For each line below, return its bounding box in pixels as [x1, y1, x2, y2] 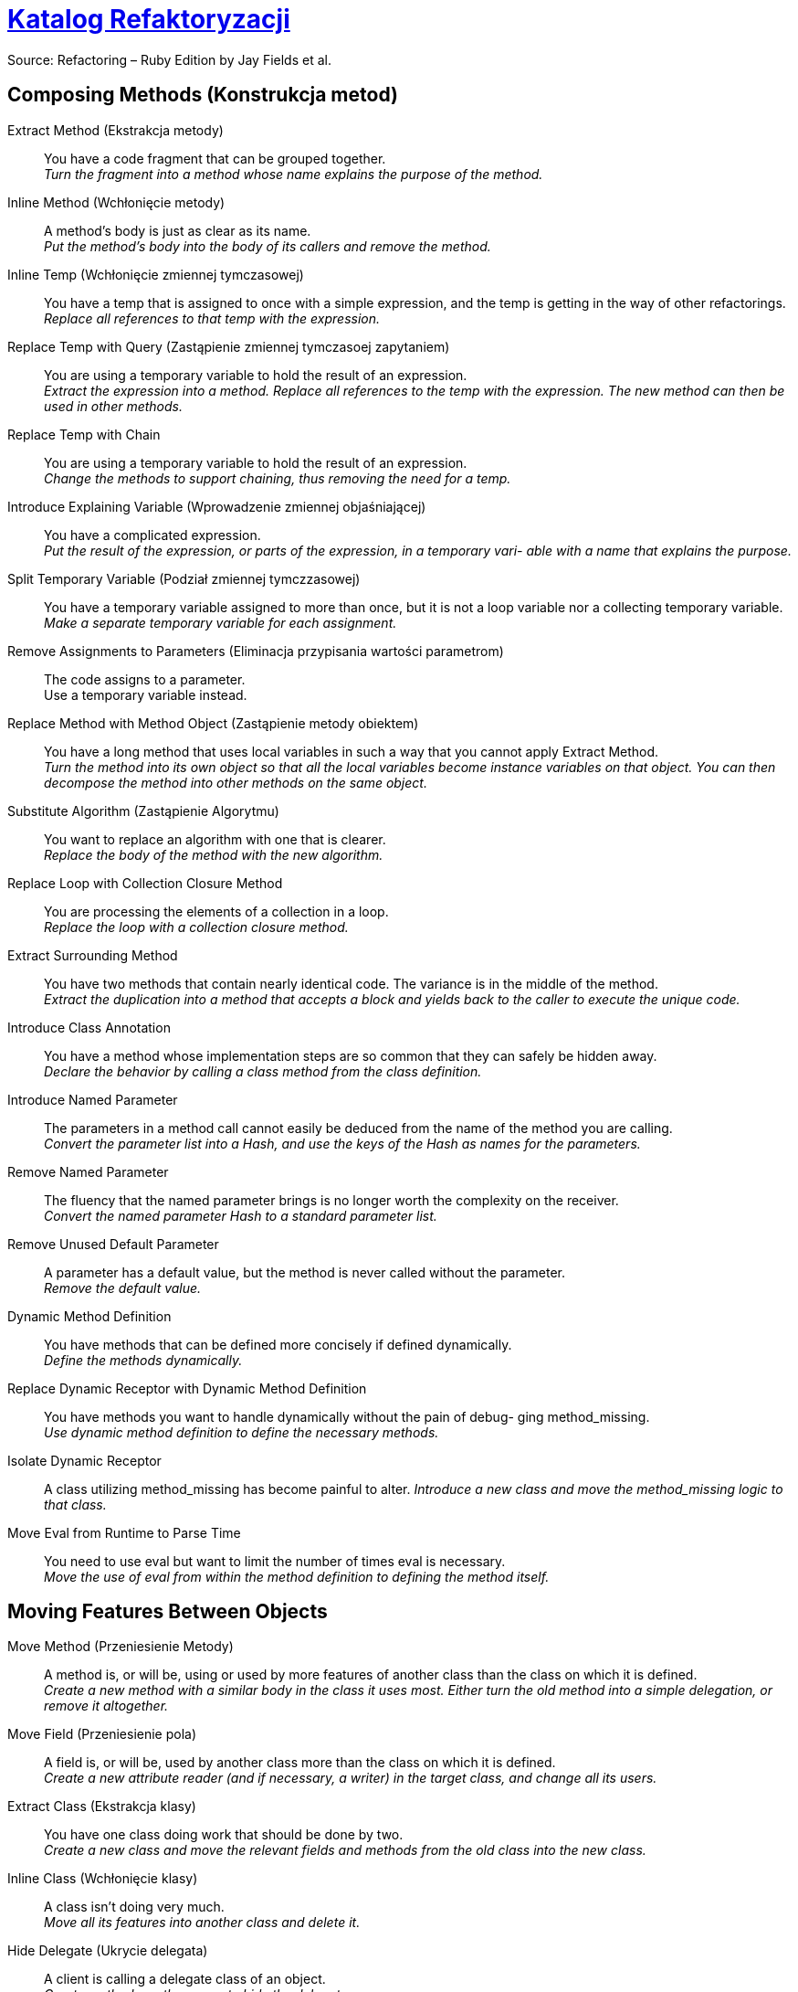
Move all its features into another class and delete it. [44, 1914, 361, 1931]
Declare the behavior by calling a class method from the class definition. [44, 1063, 482, 1079]
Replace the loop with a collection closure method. [44, 918, 349, 935]
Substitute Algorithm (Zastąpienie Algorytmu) [7, 802, 279, 819]
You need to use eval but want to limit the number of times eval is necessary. [44, 1552, 506, 1569]
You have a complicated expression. [44, 526, 261, 543]
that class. [44, 1496, 107, 1512]
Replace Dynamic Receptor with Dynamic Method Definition [7, 1380, 367, 1396]
